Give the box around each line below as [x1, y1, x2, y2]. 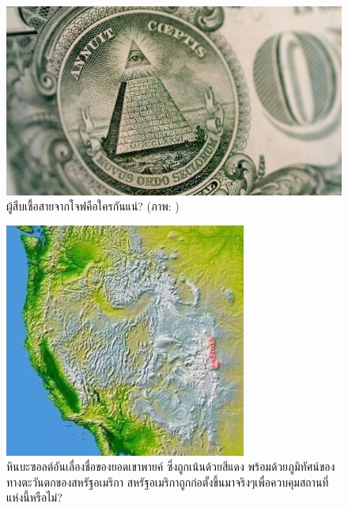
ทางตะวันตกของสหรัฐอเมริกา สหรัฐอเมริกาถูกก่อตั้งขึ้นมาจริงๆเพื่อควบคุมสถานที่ [6, 473, 329, 490]
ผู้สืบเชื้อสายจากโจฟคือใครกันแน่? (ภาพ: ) [6, 198, 180, 214]
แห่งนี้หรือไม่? [6, 489, 62, 506]
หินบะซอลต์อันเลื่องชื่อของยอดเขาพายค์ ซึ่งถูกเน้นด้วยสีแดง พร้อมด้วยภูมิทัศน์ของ [6, 458, 335, 475]
